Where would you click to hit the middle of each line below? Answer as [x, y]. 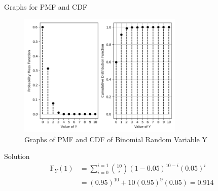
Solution [17, 156]
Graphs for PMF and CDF [46, 7]
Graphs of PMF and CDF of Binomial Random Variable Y [116, 139]
